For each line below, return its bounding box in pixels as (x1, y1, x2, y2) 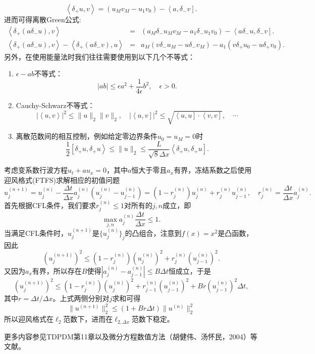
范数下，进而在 (63, 314, 113, 324)
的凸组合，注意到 (125, 227, 182, 238)
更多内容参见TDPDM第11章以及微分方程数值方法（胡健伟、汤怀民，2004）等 (4, 331, 257, 341)
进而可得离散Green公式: (4, 14, 81, 24)
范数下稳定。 (131, 314, 174, 324)
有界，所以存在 (32, 265, 82, 276)
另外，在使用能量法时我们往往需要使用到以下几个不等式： (4, 51, 195, 62)
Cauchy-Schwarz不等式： (16, 99, 95, 110)
